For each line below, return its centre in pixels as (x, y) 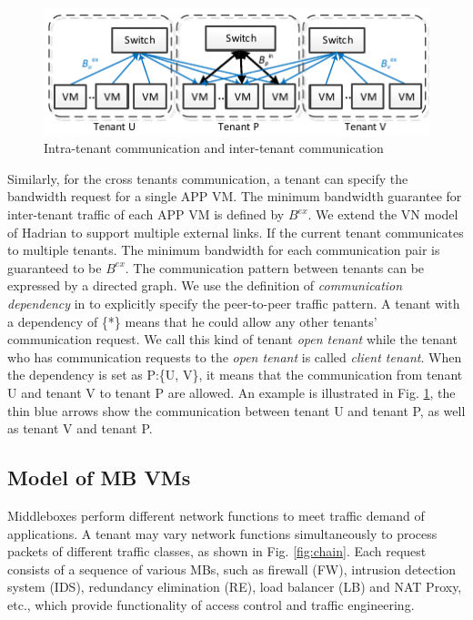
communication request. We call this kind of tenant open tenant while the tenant (232, 339)
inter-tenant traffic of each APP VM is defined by (146, 214)
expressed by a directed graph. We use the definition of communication (205, 285)
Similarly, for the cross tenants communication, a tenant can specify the (208, 178)
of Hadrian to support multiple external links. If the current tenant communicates (236, 232)
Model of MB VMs (99, 478)
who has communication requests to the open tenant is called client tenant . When (235, 356)
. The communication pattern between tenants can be (275, 267)
